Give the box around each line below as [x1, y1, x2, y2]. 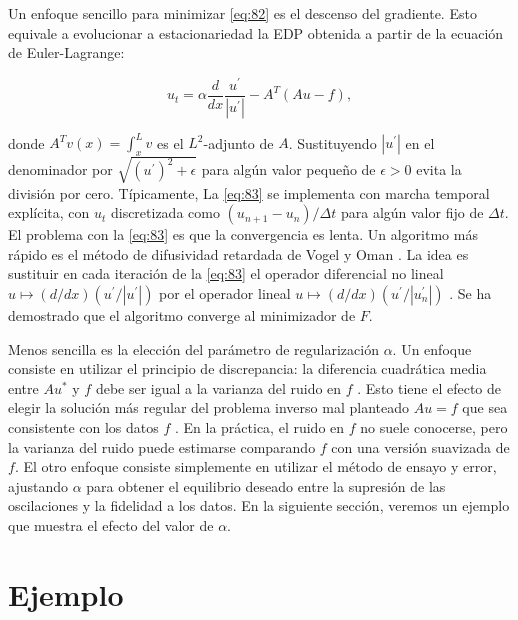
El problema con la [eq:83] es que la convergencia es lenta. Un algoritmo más [8, 224, 478, 245]
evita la [416, 159, 462, 180]
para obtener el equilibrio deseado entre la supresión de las [86, 475, 446, 496]
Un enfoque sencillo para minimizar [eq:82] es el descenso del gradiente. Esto [8, 3, 477, 23]
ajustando [8, 475, 68, 496]
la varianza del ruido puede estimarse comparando [8, 436, 316, 457]
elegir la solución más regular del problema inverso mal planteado [8, 397, 409, 418]
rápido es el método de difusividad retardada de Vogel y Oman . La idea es [8, 243, 469, 264]
